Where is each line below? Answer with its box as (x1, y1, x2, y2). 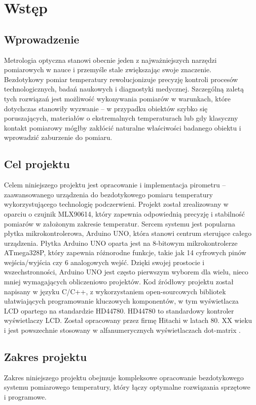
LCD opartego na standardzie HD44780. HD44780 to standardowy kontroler (4, 305, 234, 315)
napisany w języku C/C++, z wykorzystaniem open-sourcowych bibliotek (4, 286, 226, 296)
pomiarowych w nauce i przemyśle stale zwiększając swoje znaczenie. (4, 64, 212, 75)
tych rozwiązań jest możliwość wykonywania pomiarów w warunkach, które (4, 93, 231, 103)
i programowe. (4, 392, 47, 402)
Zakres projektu (4, 349, 87, 364)
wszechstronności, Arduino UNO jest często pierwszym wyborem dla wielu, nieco (4, 267, 249, 277)
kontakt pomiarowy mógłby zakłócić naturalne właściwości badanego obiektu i (4, 122, 241, 133)
